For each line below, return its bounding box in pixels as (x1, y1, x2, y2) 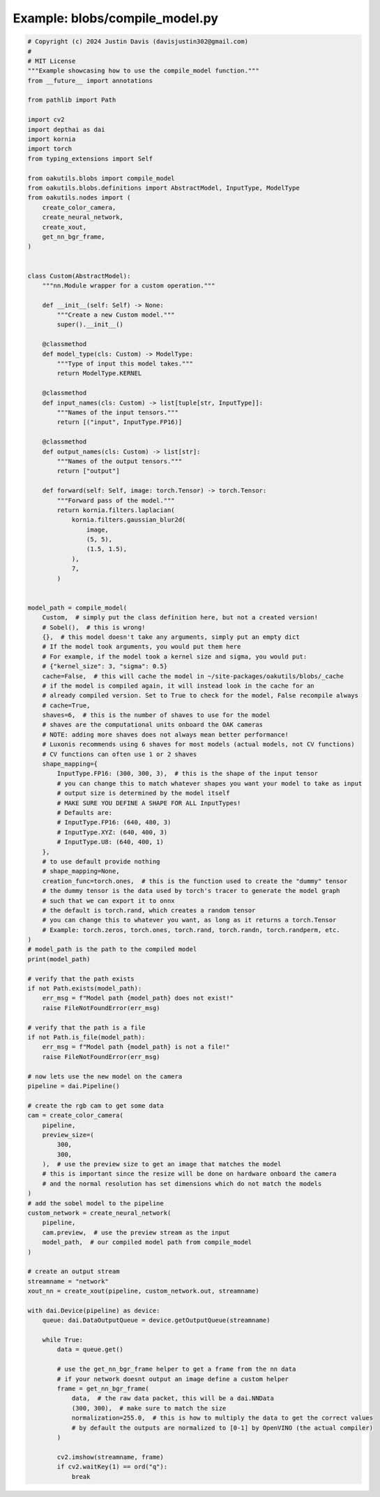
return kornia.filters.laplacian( (56, 506, 175, 514)
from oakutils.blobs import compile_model (27, 174, 175, 182)
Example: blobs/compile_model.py (13, 10, 219, 26)
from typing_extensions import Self (27, 154, 153, 163)
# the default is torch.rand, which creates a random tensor (42, 906, 256, 914)
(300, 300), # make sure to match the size (71, 1404, 227, 1412)
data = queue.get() (56, 1346, 123, 1353)
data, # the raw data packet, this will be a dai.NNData (71, 1394, 275, 1402)
